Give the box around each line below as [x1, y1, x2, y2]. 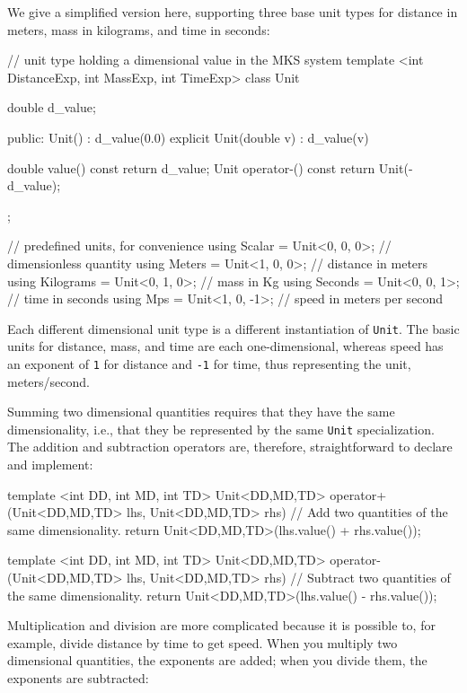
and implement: [7, 455, 93, 474]
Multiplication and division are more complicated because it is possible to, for [7, 616, 436, 635]
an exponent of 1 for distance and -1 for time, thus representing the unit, [7, 354, 411, 373]
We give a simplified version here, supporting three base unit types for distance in [7, 3, 458, 21]
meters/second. [7, 372, 90, 390]
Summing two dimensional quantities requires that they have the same [7, 402, 395, 421]
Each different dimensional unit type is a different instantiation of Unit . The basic [7, 319, 460, 338]
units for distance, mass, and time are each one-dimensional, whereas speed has [7, 337, 444, 355]
